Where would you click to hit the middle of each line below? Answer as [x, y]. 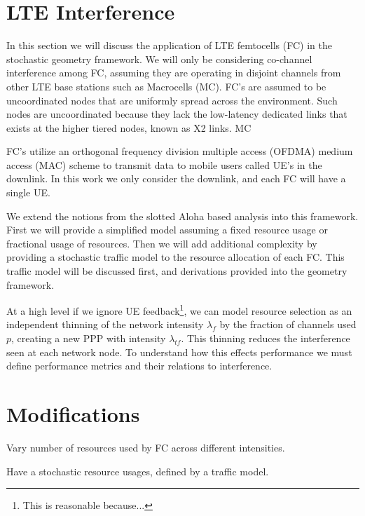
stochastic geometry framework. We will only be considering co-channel [159, 59]
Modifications [73, 414]
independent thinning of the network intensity [105, 324]
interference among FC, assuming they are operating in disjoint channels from [174, 73]
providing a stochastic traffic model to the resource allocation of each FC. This [175, 257]
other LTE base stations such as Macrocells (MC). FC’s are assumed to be [166, 86]
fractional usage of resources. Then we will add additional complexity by [162, 243]
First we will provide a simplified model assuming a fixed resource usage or [167, 230]
